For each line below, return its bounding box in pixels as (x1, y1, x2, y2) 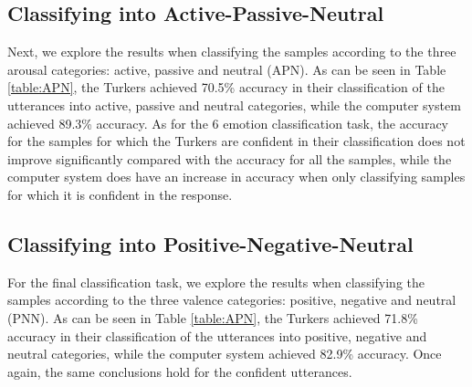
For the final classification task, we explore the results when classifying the (7, 272, 425, 291)
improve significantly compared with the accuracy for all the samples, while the (7, 149, 452, 168)
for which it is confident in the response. (7, 184, 233, 204)
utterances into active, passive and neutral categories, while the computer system (7, 95, 461, 114)
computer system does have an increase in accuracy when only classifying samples (7, 167, 466, 186)
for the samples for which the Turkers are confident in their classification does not (7, 131, 466, 151)
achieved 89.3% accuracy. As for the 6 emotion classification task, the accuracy (7, 113, 448, 132)
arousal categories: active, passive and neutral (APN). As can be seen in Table (7, 59, 446, 78)
